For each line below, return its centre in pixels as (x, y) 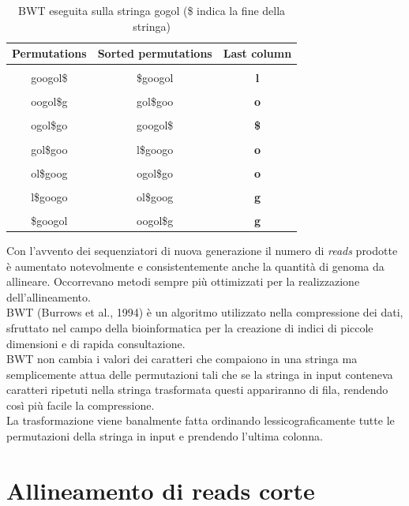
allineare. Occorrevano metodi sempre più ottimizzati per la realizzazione (183, 281)
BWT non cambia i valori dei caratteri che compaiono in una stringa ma (182, 359)
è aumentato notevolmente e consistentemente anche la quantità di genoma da (195, 266)
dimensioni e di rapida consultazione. (96, 343)
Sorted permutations (155, 53)
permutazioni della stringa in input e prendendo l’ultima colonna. (165, 436)
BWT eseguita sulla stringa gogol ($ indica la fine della (152, 10)
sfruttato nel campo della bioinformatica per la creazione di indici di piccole (190, 327)
